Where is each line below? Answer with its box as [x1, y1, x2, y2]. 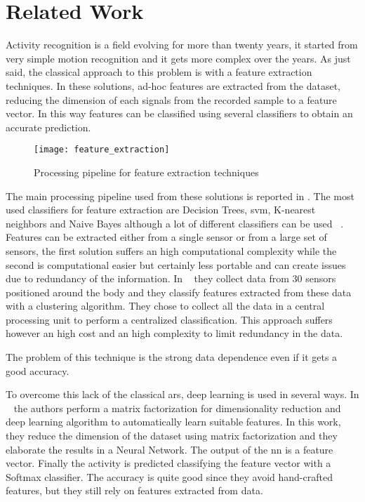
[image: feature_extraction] [34, 145, 170, 155]
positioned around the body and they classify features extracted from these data [6, 284, 352, 299]
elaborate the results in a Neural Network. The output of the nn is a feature [6, 442, 333, 456]
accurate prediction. [6, 119, 91, 134]
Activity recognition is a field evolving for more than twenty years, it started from [6, 37, 358, 52]
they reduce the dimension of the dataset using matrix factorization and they [6, 428, 338, 443]
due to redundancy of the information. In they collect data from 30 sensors [6, 271, 336, 286]
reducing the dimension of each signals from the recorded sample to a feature [6, 92, 337, 107]
